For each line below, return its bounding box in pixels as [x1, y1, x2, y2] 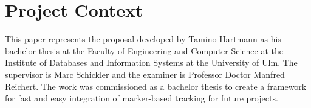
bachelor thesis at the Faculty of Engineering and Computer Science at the [5, 44, 283, 57]
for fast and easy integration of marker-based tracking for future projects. [5, 92, 278, 104]
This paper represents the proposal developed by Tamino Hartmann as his [5, 33, 281, 45]
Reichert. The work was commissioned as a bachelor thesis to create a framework [5, 80, 307, 92]
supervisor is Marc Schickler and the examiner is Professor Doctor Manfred [5, 68, 285, 80]
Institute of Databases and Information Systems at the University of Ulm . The [5, 56, 298, 69]
